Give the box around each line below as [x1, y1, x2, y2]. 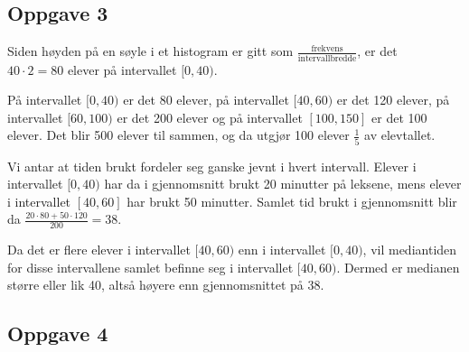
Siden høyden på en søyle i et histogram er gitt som [7, 42, 294, 60]
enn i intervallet [238, 240, 326, 259]
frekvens [311, 43, 343, 53]
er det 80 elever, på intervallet [123, 90, 289, 109]
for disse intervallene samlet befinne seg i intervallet [7, 257, 294, 276]
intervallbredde [297, 53, 357, 63]
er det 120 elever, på [336, 90, 450, 109]
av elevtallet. [364, 125, 436, 144]
